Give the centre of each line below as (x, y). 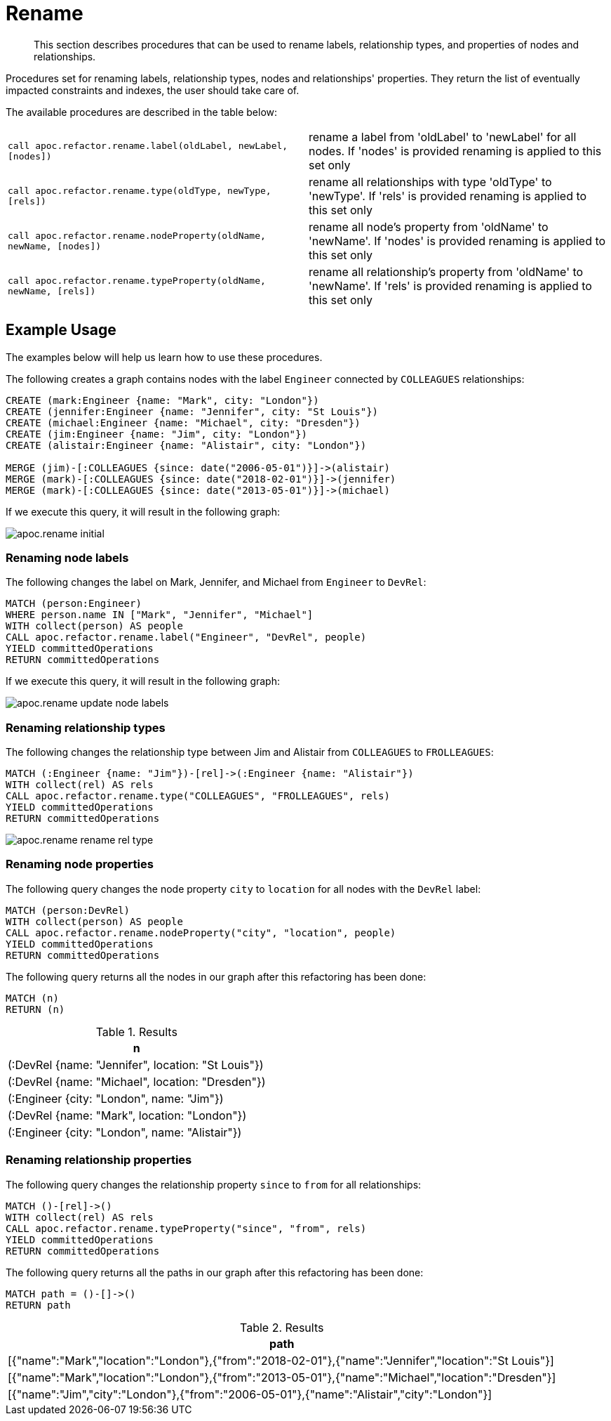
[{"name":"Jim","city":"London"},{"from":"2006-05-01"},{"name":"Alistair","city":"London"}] (250, 1394)
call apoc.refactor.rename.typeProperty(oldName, (137, 280)
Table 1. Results (136, 1032)
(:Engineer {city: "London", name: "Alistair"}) (125, 1132)
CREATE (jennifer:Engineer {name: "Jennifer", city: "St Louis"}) (192, 411)
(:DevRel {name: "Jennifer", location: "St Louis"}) (136, 1065)
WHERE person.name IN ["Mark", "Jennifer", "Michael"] (160, 615)
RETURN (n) (35, 1009)
